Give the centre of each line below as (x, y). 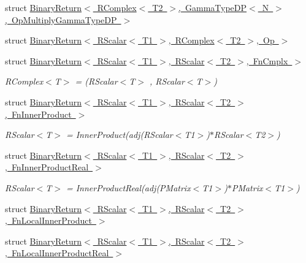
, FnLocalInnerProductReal (57, 253)
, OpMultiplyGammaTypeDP (61, 19)
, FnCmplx (267, 60)
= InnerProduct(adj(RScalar (119, 135)
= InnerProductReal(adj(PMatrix (128, 187)
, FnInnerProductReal (47, 167)
